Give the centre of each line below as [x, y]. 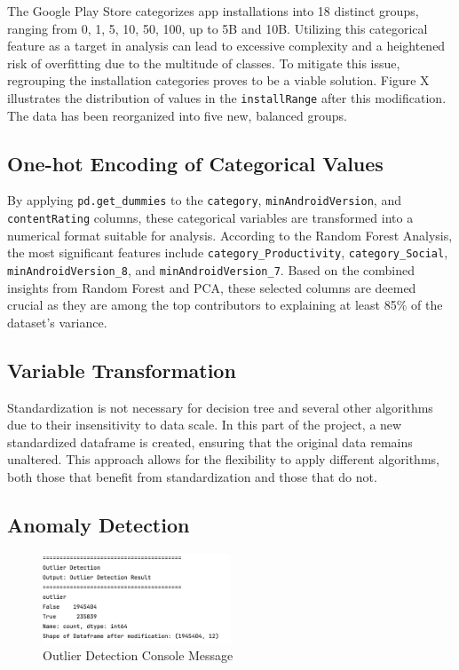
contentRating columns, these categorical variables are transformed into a [210, 218]
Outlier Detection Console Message [138, 655]
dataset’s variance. [57, 322]
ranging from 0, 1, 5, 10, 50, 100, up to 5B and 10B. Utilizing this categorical [218, 28]
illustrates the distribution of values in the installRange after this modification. [227, 97]
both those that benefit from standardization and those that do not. [192, 477]
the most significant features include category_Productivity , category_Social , [228, 252]
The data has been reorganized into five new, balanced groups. [177, 115]
